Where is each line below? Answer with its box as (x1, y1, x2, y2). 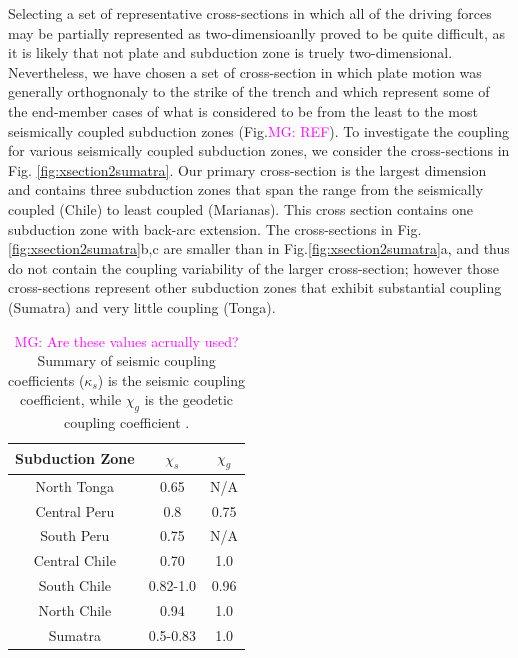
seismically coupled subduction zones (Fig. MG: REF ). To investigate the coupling (8, 120, 510, 141)
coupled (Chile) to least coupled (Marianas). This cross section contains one (8, 198, 473, 219)
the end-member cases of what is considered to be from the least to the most (8, 100, 478, 121)
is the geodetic (144, 389, 234, 410)
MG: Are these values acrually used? (14, 330, 239, 351)
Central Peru (35, 500, 115, 521)
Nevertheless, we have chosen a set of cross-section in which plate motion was (8, 61, 482, 82)
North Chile (38, 599, 112, 620)
